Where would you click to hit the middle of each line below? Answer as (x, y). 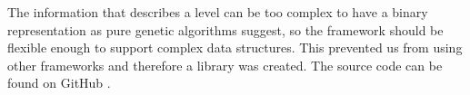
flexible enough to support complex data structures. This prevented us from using (235, 47)
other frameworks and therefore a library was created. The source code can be (225, 65)
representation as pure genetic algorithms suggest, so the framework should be (225, 29)
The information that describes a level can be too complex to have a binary (218, 12)
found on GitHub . (59, 83)
